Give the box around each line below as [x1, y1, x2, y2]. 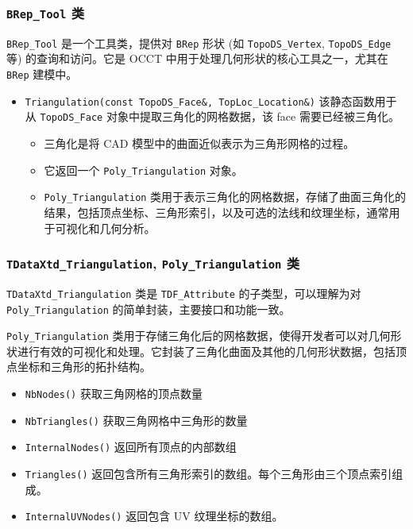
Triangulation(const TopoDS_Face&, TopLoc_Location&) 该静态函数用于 [25, 92, 397, 109]
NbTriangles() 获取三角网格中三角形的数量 [25, 411, 248, 428]
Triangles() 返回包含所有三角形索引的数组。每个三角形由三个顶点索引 [25, 465, 392, 481]
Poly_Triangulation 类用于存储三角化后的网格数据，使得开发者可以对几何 [6, 327, 391, 344]
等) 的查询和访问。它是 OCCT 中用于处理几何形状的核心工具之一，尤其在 [6, 50, 388, 67]
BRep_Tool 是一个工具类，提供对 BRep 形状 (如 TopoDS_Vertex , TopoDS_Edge [6, 34, 392, 51]
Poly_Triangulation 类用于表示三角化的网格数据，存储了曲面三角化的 [44, 188, 407, 205]
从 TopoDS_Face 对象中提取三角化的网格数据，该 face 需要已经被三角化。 [25, 108, 399, 125]
